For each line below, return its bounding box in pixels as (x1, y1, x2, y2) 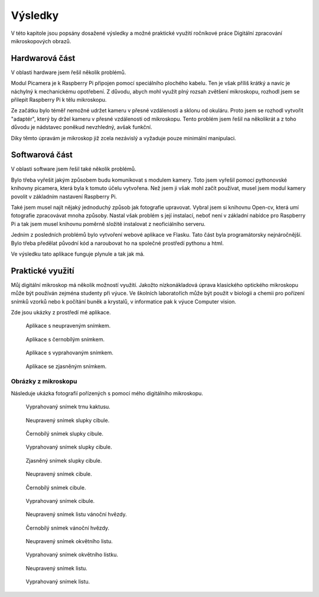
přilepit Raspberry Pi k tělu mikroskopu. (11, 96, 107, 104)
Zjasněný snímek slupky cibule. (25, 457, 102, 464)
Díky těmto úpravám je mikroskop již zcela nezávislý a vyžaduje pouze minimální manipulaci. (11, 134, 236, 141)
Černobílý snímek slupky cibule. (25, 430, 103, 437)
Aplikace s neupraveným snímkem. (25, 322, 111, 330)
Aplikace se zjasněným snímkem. (25, 363, 107, 370)
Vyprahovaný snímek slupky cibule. (25, 444, 112, 451)
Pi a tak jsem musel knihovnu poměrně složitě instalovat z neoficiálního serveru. (11, 220, 206, 227)
